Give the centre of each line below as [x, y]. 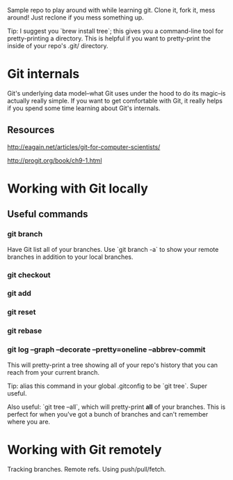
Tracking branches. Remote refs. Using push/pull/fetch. [87, 469]
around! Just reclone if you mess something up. [75, 17]
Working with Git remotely [85, 450]
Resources [31, 130]
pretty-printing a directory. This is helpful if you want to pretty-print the [109, 38]
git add [19, 294]
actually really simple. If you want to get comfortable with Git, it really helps [115, 100]
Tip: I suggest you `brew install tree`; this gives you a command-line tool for [115, 31]
